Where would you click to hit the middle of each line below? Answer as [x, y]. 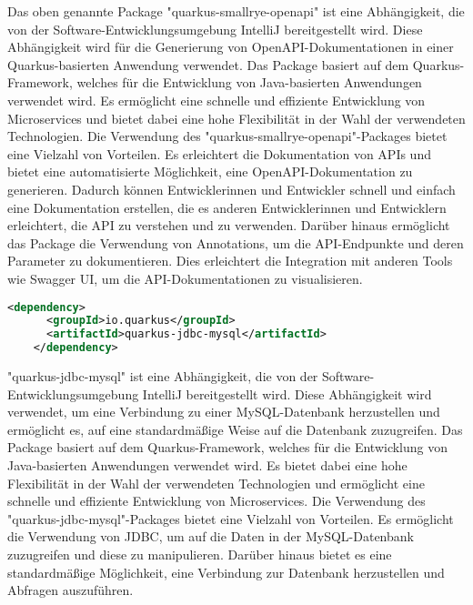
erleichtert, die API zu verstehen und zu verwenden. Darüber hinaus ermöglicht [229, 225]
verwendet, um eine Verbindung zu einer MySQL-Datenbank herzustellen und [224, 412]
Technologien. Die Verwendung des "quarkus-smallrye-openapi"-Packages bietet [227, 136]
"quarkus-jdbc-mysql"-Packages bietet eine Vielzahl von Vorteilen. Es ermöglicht [231, 518]
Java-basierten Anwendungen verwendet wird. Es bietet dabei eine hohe [207, 464]
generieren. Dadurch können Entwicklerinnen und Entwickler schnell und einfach [231, 189]
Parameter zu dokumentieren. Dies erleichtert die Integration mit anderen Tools [230, 261]
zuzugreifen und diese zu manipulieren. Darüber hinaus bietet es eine [200, 554]
